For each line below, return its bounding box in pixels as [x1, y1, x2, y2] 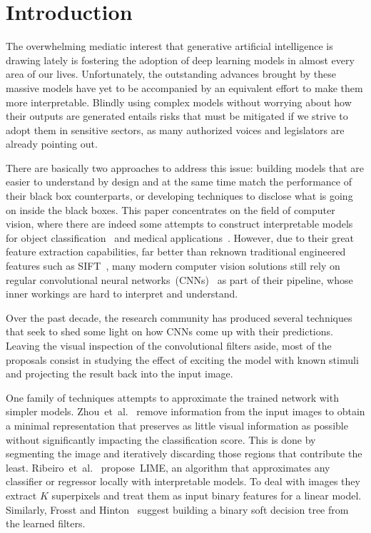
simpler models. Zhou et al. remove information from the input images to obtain [6, 404, 365, 419]
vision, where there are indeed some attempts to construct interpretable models [6, 216, 353, 231]
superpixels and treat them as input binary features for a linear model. [51, 487, 362, 502]
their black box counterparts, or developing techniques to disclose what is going [6, 188, 353, 203]
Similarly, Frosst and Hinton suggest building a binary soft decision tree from [6, 502, 349, 517]
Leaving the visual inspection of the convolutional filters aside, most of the [6, 338, 332, 352]
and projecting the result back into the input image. [6, 366, 233, 381]
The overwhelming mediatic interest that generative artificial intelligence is [6, 39, 333, 54]
